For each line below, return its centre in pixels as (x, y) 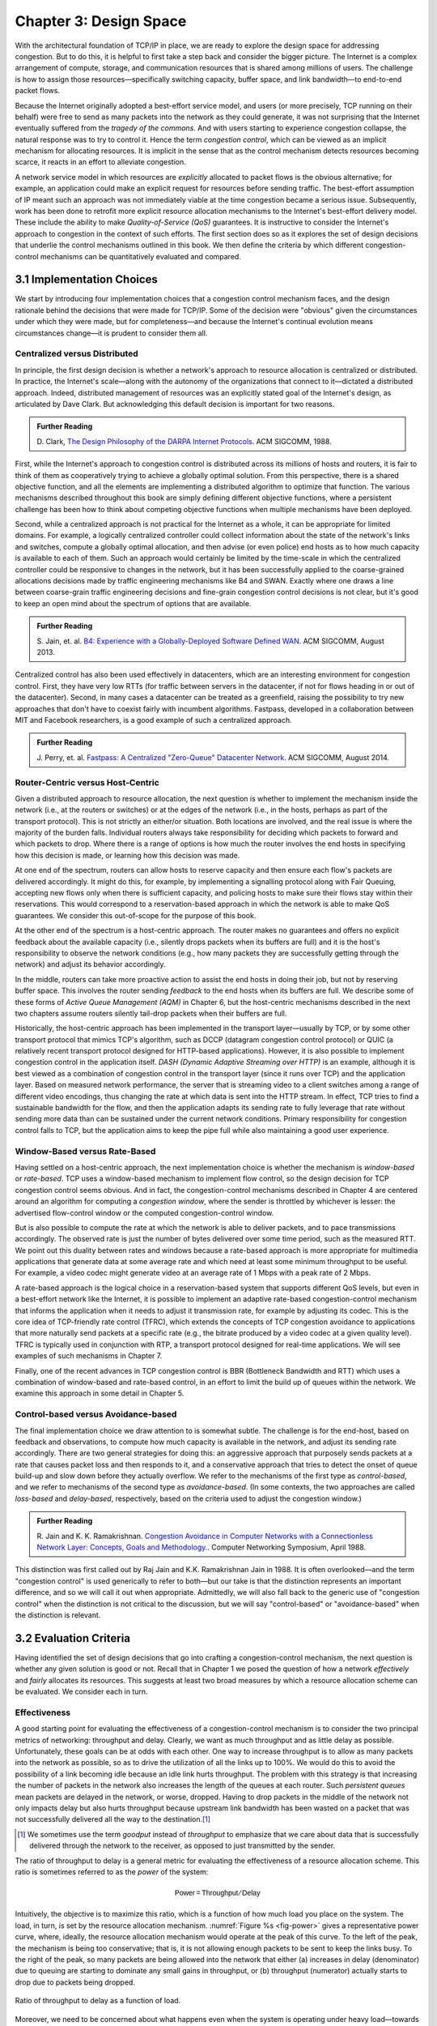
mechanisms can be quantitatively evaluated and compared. (141, 256)
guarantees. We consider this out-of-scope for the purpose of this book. (136, 915)
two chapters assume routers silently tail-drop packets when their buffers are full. (151, 1013)
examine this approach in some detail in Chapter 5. (100, 1393)
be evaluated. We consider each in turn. (82, 1692)
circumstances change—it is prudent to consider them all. (111, 333)
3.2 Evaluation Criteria (73, 1638)
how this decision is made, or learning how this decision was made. (127, 855)
